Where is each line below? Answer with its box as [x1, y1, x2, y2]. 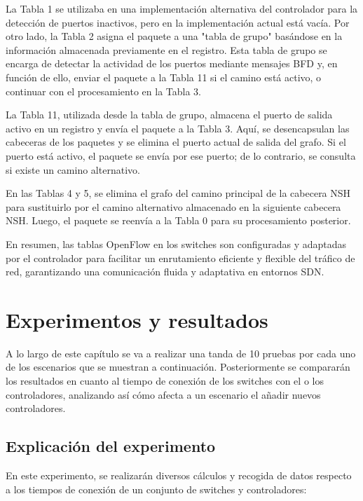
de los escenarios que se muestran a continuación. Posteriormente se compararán [6, 359, 350, 374]
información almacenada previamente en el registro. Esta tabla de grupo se [6, 42, 327, 57]
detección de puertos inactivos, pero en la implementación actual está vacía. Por [6, 15, 350, 29]
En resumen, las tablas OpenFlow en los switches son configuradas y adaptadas [6, 236, 347, 251]
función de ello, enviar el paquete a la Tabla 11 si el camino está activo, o [6, 69, 322, 84]
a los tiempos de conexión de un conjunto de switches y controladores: [6, 481, 307, 496]
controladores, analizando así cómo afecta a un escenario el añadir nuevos [6, 387, 321, 402]
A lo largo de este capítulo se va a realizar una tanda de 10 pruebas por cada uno [6, 345, 356, 360]
